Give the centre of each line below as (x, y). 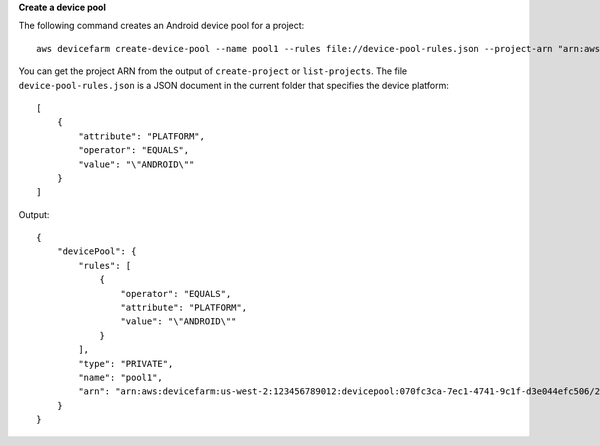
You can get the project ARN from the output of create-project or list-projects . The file (213, 71)
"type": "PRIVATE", (126, 363)
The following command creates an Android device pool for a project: (161, 26)
